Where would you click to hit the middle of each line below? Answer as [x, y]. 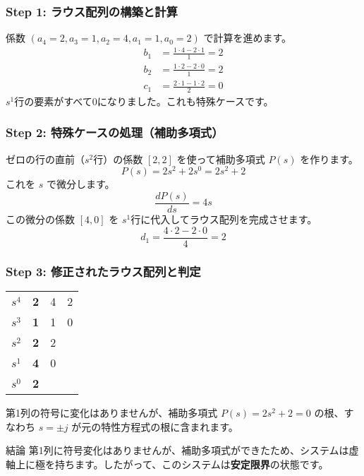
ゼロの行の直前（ [45, 159]
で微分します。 [80, 184]
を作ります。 [329, 159]
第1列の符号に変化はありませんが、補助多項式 [112, 412]
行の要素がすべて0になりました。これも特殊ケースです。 [144, 101]
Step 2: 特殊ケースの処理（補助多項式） [115, 132]
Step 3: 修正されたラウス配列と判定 [103, 271]
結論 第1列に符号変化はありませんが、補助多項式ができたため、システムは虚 [182, 450]
